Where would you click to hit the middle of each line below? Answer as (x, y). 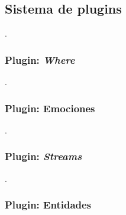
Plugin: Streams (43, 156)
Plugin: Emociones (50, 108)
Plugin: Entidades (48, 205)
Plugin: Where (40, 59)
